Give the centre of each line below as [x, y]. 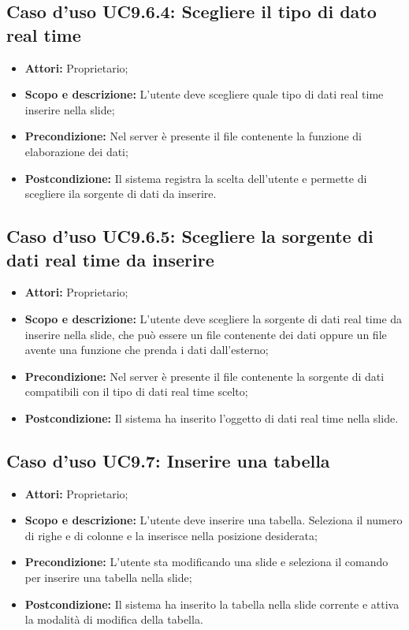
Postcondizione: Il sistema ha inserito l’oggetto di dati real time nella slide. [212, 418]
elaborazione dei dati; [76, 151]
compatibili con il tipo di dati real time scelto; [136, 391]
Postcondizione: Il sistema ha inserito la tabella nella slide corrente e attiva [212, 604]
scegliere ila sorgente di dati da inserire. [121, 194]
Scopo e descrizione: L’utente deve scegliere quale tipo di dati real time [204, 94]
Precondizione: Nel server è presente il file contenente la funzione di [193, 136]
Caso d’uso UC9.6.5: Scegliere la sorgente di [190, 236]
